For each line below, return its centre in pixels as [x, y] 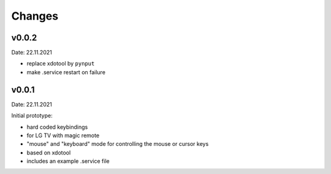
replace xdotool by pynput [61, 64]
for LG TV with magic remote [63, 135]
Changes [35, 16]
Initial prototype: [32, 116]
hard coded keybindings [57, 127]
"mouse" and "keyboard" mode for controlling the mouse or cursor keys [118, 144]
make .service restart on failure [66, 72]
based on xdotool [49, 153]
